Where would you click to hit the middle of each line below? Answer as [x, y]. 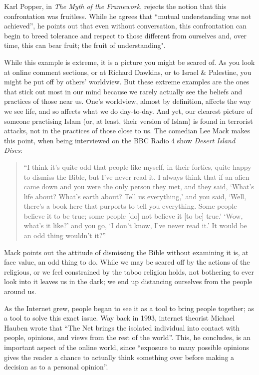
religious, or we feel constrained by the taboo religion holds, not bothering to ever [129, 271]
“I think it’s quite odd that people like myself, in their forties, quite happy [137, 167]
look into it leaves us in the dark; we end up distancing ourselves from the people [128, 281]
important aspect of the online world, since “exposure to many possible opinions [127, 347]
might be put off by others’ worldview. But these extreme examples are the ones [127, 82]
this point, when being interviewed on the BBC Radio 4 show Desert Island [120, 140]
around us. [20, 291]
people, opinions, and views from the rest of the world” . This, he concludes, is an [128, 337]
